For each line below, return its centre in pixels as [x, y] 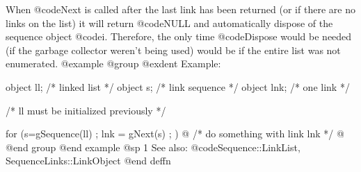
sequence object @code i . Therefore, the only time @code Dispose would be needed [179, 36]
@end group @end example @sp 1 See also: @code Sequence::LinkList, [153, 147]
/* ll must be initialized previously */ [86, 110]
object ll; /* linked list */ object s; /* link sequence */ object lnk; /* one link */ [178, 86]
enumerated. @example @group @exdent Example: [113, 63]
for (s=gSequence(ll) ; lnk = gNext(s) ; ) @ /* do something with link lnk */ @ [175, 134]
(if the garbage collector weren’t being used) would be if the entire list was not [173, 50]
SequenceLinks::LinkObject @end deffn [88, 161]
